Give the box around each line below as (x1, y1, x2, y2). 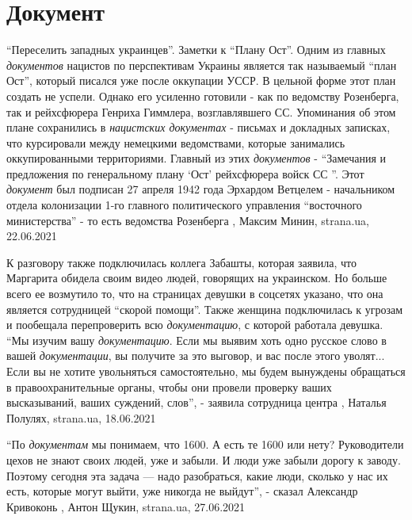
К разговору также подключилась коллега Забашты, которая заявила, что (6, 254, 357, 270)
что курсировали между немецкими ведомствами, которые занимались (6, 134, 345, 151)
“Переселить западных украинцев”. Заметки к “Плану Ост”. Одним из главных (6, 41, 386, 58)
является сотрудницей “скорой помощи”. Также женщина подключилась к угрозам (6, 300, 403, 317)
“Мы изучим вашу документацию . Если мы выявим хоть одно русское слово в (6, 331, 387, 348)
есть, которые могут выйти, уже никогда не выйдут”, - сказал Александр (6, 483, 358, 499)
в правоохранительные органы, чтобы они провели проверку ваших (6, 378, 332, 395)
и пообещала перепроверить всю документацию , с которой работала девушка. (6, 316, 383, 333)
